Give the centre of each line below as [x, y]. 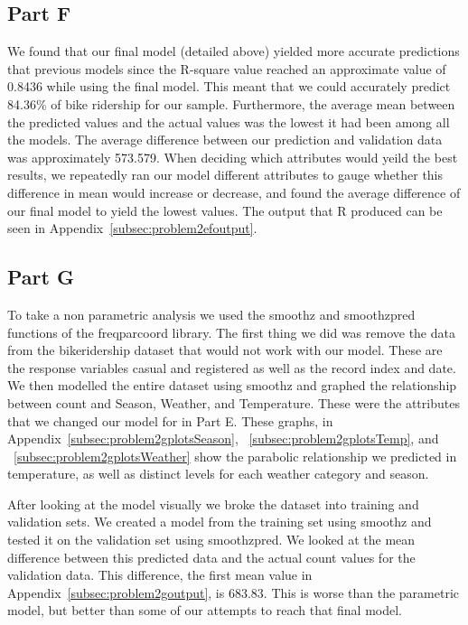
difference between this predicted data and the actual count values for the [211, 557]
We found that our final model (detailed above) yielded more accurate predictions [234, 51]
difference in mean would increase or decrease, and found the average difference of [234, 192]
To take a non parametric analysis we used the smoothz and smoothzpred [211, 314]
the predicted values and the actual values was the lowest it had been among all [229, 121]
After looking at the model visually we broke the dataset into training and [213, 504]
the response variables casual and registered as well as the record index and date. [232, 367]
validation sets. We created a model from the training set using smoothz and [220, 522]
